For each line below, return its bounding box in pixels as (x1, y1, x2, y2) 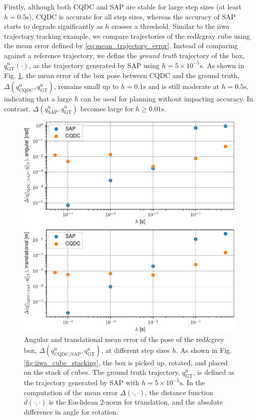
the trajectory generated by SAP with (24, 377, 140, 388)
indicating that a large (4, 93, 72, 103)
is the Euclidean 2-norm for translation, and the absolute (49, 397, 223, 407)
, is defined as (193, 367, 235, 377)
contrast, (4, 103, 31, 113)
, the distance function (145, 387, 213, 397)
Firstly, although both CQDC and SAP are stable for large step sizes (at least (4, 1, 242, 11)
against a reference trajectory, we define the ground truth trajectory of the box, (4, 50, 245, 60)
